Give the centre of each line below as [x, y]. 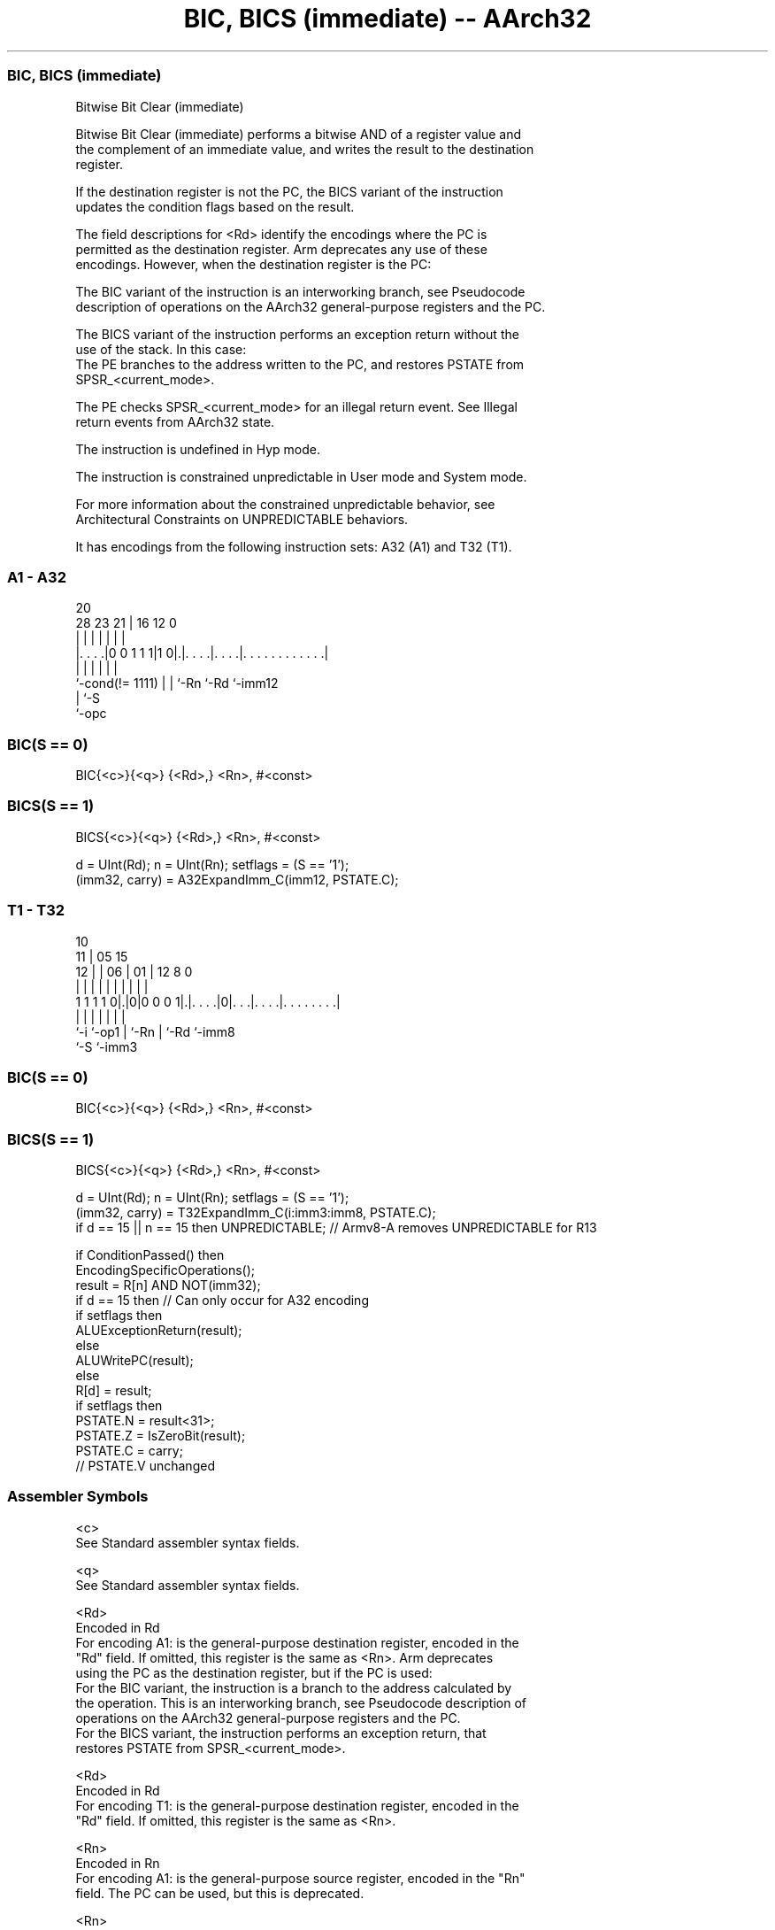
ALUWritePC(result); [134, 1360]
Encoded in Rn [118, 1863]
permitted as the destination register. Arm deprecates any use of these [281, 249]
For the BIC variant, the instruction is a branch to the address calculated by [294, 1687]
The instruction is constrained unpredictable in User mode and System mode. [301, 476]
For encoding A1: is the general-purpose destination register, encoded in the [297, 1642]
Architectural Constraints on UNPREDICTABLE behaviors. [242, 519]
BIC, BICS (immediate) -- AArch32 [387, 19]
